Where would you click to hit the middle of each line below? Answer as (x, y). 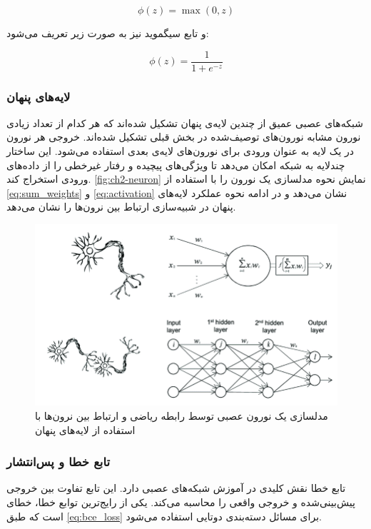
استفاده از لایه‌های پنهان (85, 429)
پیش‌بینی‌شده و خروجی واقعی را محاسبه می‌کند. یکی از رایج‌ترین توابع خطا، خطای (181, 502)
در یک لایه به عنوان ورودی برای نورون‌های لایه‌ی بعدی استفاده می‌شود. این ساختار (180, 151)
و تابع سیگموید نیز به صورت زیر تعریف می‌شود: (108, 33)
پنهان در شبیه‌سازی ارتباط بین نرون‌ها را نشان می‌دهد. (121, 207)
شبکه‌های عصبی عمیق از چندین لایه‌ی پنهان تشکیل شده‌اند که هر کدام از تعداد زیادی (185, 122)
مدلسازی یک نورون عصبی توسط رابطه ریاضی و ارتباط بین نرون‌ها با (182, 416)
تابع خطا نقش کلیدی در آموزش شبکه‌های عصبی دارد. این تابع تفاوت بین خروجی (176, 488)
